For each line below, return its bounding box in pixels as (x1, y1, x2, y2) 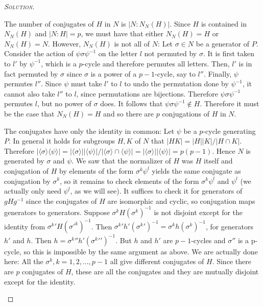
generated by (4, 155, 44, 166)
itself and (204, 155, 233, 166)
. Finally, (203, 68, 232, 79)
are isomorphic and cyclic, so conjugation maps (107, 195, 255, 206)
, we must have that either (81, 28, 164, 39)
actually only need (4, 185, 62, 196)
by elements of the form (59, 165, 134, 176)
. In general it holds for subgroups (9, 135, 115, 146)
